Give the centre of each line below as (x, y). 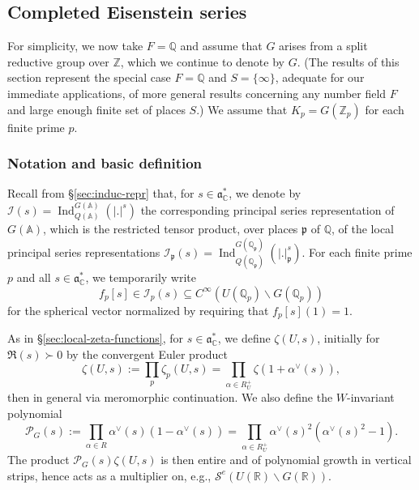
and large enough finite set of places (96, 109)
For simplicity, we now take (75, 46)
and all (34, 277)
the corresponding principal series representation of (267, 209)
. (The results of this (348, 61)
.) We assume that (242, 109)
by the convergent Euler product (147, 354)
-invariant (371, 397)
